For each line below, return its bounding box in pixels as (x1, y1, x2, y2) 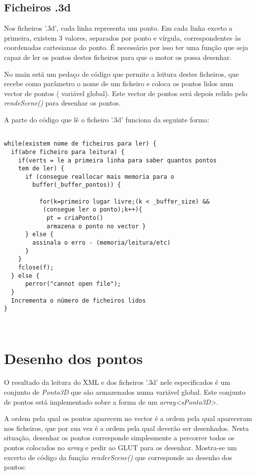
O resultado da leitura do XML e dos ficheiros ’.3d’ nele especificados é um (4, 377, 230, 387)
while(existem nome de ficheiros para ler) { (4, 140, 156, 148)
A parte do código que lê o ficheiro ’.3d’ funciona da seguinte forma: (4, 114, 209, 124)
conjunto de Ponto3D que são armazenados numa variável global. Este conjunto (4, 387, 246, 397)
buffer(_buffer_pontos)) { (32, 181, 121, 189)
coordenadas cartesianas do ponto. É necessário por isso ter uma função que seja (4, 42, 248, 53)
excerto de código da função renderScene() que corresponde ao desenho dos (4, 452, 232, 462)
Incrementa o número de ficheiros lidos (11, 297, 146, 304)
